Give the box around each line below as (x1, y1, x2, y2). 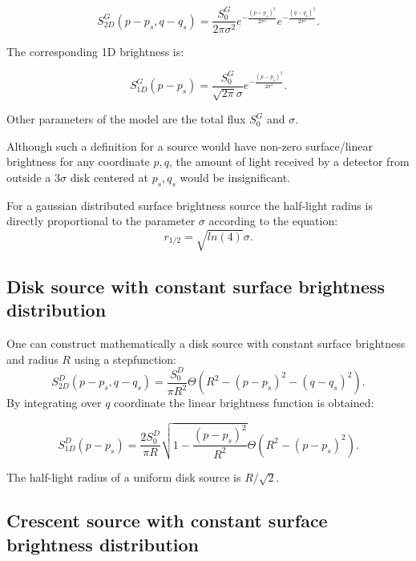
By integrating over (6, 394, 102, 411)
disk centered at (70, 168, 148, 185)
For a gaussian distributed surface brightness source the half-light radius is (6, 196, 373, 213)
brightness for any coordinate (6, 153, 150, 170)
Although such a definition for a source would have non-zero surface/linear (6, 137, 374, 154)
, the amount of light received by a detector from (169, 153, 410, 170)
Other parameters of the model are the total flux (6, 111, 246, 127)
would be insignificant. (180, 168, 290, 185)
